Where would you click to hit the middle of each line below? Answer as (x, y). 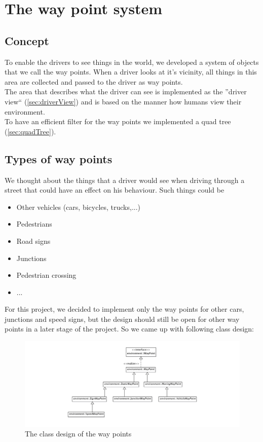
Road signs (33, 241)
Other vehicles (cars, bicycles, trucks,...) (79, 207)
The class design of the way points (78, 434)
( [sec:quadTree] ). (30, 131)
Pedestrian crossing (46, 275)
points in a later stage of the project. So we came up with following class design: (129, 329)
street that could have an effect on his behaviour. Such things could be (115, 190)
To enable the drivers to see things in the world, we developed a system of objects (132, 62)
